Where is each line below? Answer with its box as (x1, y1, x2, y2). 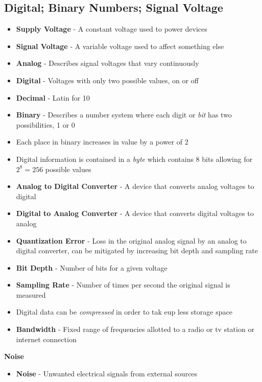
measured (16, 289, 46, 300)
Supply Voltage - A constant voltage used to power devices (16, 23, 207, 34)
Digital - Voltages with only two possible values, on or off (16, 75, 199, 85)
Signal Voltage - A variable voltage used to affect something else (16, 40, 224, 51)
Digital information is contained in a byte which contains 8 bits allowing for (16, 153, 253, 164)
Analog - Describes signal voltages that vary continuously (16, 58, 199, 68)
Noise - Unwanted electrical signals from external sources (16, 368, 198, 378)
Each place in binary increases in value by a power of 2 (16, 136, 188, 147)
